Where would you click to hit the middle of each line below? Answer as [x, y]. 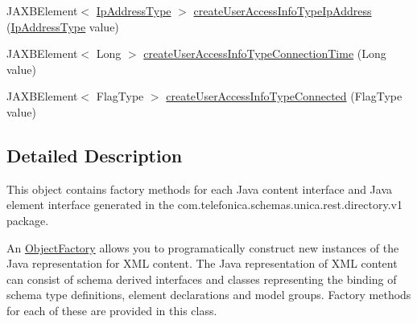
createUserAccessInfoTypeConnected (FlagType [284, 96]
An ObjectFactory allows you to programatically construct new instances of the [203, 247]
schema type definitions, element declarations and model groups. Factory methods [209, 295]
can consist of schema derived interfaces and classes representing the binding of [202, 279]
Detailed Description [95, 155]
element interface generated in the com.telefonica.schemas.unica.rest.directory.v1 [204, 205]
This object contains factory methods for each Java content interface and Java [200, 189]
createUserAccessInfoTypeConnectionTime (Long [265, 53]
